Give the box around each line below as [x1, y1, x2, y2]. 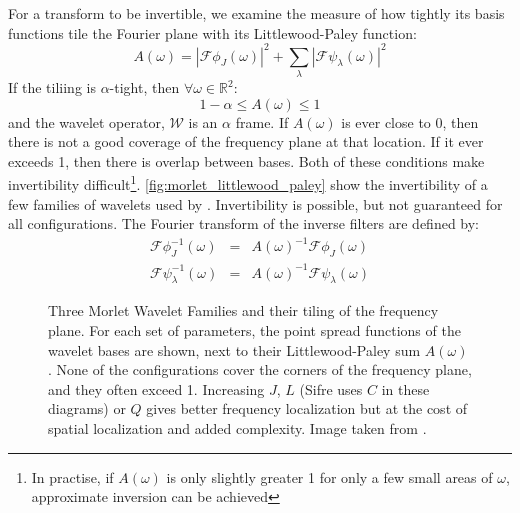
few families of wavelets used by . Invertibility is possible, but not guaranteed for [8, 193, 503, 214]
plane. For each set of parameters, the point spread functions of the [48, 320, 461, 341]
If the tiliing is [8, 77, 96, 98]
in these [381, 378, 430, 399]
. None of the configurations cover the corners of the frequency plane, [48, 359, 472, 380]
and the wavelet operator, [8, 111, 165, 132]
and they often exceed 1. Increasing [48, 378, 265, 399]
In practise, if [31, 466, 114, 487]
